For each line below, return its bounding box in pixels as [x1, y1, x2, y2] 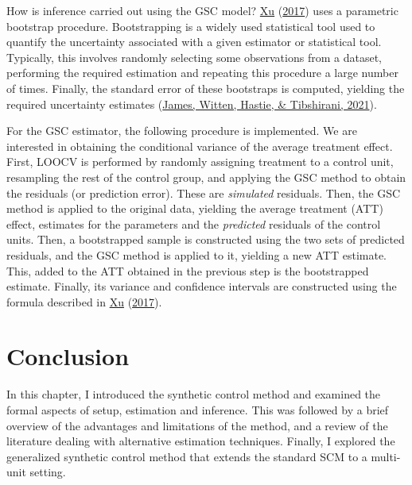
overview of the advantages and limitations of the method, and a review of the [6, 417, 388, 433]
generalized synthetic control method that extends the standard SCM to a [6, 448, 367, 464]
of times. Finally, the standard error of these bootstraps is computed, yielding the [6, 79, 405, 96]
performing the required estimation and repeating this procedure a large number [6, 64, 398, 81]
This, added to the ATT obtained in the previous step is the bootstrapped [6, 262, 369, 279]
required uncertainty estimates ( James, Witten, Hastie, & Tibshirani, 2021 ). [6, 95, 377, 112]
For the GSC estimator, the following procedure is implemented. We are [6, 122, 357, 139]
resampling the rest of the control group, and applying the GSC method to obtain [6, 168, 406, 185]
